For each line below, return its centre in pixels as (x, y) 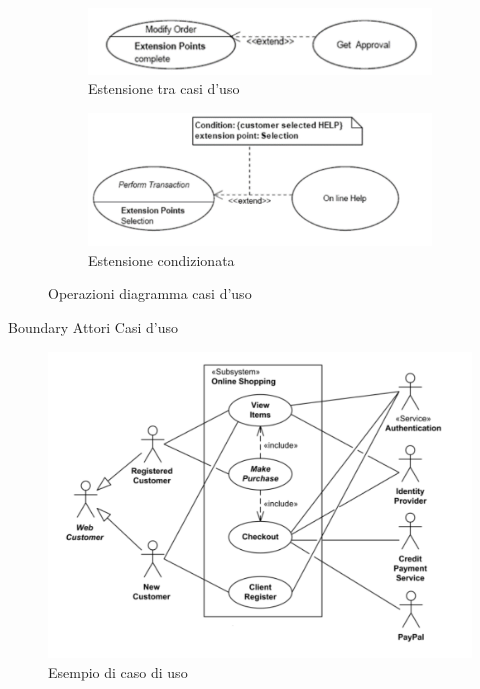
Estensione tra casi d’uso (164, 88)
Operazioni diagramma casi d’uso (150, 293)
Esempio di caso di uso (118, 671)
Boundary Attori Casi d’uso (93, 326)
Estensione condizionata (161, 259)
